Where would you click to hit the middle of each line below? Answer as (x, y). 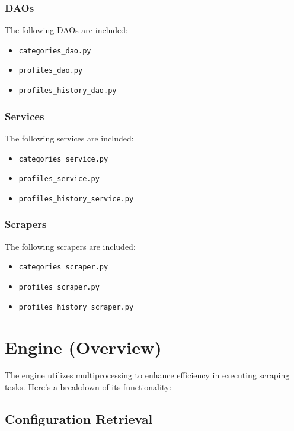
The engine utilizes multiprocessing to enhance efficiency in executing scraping (147, 375)
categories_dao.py (55, 51)
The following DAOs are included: (66, 30)
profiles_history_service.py (76, 199)
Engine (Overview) (83, 347)
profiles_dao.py (51, 71)
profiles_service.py (59, 179)
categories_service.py (63, 159)
